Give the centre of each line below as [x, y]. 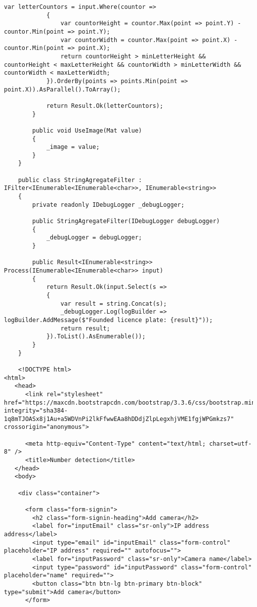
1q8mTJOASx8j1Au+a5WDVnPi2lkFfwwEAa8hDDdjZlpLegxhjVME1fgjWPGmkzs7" [119, 419]
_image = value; [73, 147]
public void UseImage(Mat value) [87, 130]
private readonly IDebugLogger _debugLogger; [108, 205]
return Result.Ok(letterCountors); [105, 106]
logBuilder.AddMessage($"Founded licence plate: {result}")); [108, 320]
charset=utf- [231, 444]
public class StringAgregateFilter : [80, 180]
